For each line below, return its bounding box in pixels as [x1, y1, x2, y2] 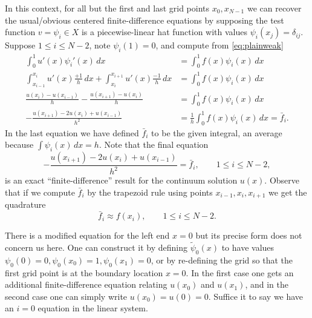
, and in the [245, 278, 288, 291]
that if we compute [5, 185, 75, 198]
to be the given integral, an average [151, 126, 282, 139]
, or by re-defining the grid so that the [151, 253, 293, 266]
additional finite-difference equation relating [5, 278, 167, 291]
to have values [221, 241, 275, 253]
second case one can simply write [5, 290, 128, 302]
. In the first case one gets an [186, 266, 294, 279]
